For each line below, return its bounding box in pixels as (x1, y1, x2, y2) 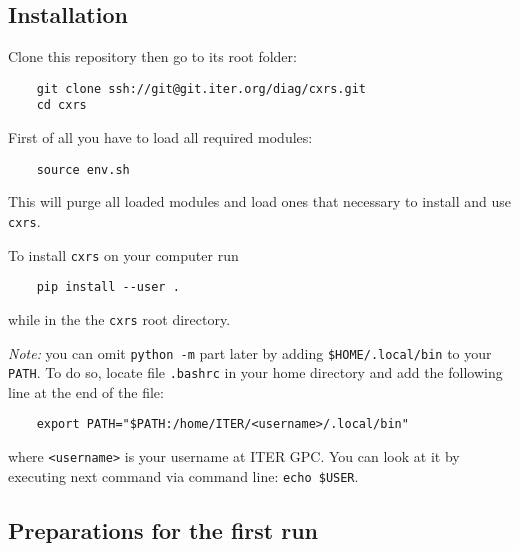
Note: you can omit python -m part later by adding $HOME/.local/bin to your (8, 342, 492, 363)
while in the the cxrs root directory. (8, 308, 231, 329)
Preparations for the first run (8, 514, 319, 545)
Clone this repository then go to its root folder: (8, 46, 297, 67)
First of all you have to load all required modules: (8, 127, 313, 148)
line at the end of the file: (8, 381, 164, 402)
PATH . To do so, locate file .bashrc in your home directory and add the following (8, 362, 503, 383)
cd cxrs (36, 98, 87, 113)
